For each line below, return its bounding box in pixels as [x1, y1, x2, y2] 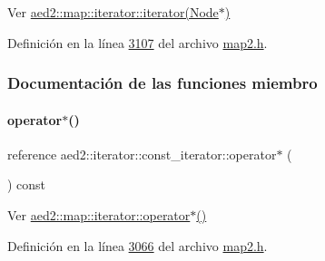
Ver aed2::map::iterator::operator [7, 206, 191, 225]
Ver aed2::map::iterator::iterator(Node [7, 3, 219, 21]
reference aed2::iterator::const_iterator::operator [7, 144, 277, 163]
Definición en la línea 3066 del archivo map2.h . [7, 236, 268, 255]
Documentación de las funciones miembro [7, 72, 318, 94]
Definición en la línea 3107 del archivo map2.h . [7, 33, 268, 52]
